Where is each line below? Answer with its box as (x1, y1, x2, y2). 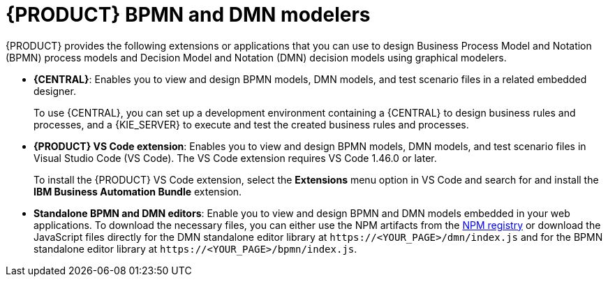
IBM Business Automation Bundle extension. (34, 185, 242, 198)
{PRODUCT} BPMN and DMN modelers (6, 3, 371, 27)
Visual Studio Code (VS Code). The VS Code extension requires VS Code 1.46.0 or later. (34, 151, 437, 164)
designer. (34, 84, 76, 97)
